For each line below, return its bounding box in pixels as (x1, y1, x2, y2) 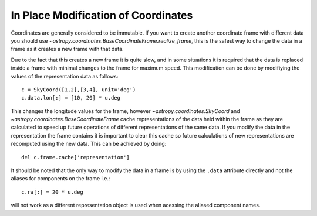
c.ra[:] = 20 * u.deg (21, 188, 83, 196)
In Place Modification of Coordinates (11, 9, 193, 22)
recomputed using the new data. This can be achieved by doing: (11, 140, 167, 148)
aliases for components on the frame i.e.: (11, 175, 110, 182)
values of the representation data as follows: (11, 73, 119, 80)
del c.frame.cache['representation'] (21, 154, 130, 160)
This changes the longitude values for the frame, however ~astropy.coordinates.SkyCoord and (11, 107, 240, 114)
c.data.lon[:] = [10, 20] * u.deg (21, 94, 120, 101)
